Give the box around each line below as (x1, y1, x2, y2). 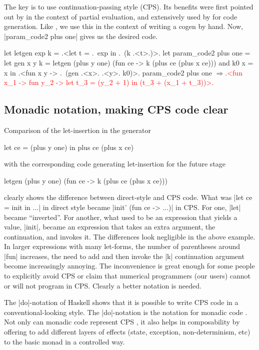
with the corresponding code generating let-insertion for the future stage (4, 158, 226, 169)
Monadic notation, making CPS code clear (4, 101, 228, 117)
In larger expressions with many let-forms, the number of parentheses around (4, 241, 240, 251)
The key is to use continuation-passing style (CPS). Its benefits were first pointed (4, 1, 253, 11)
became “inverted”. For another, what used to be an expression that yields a (4, 211, 237, 222)
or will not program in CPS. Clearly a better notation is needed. (4, 280, 201, 290)
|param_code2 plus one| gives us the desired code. (4, 30, 158, 41)
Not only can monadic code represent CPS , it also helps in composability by (4, 316, 240, 327)
